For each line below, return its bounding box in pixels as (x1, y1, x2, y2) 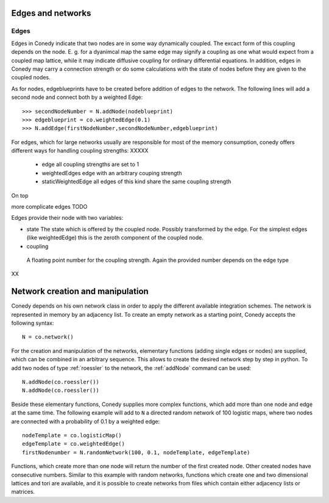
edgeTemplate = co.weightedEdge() (22, 440, 125, 447)
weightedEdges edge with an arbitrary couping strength (41, 169, 182, 176)
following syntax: (11, 319, 54, 327)
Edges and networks (11, 8, 91, 18)
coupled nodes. (11, 74, 51, 81)
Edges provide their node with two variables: (11, 214, 124, 222)
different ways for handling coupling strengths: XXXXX (11, 147, 149, 154)
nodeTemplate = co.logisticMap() (22, 432, 122, 439)
